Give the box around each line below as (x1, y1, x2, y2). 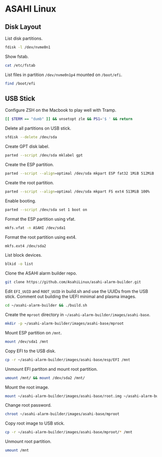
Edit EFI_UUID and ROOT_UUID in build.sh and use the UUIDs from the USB (5, 289, 148, 294)
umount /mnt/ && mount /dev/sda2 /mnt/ (5, 375, 85, 381)
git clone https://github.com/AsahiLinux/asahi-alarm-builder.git (5, 280, 141, 285)
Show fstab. (5, 53, 29, 59)
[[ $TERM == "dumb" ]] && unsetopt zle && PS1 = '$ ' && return (5, 117, 133, 122)
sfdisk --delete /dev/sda (5, 135, 57, 140)
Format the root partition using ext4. (5, 234, 77, 240)
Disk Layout (5, 23, 41, 31)
